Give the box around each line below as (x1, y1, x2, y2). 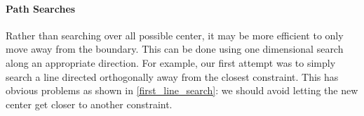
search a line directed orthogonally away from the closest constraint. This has (6, 69, 339, 84)
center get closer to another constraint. (6, 96, 173, 111)
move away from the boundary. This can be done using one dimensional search (6, 41, 344, 56)
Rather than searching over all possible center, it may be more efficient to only (6, 27, 344, 42)
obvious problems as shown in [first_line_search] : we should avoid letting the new (6, 83, 358, 98)
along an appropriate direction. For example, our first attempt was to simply (6, 55, 336, 70)
